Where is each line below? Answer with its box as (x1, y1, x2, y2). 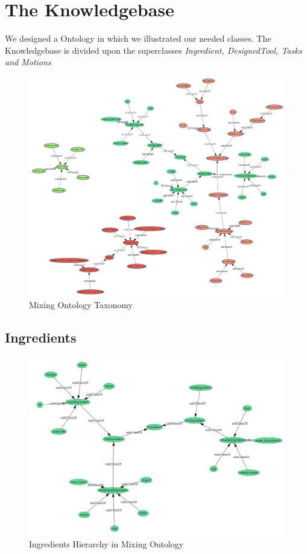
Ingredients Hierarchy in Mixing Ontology (29, 538, 184, 550)
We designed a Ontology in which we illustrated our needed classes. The (5, 32, 271, 45)
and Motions (5, 56, 51, 68)
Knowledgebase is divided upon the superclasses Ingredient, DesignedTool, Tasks (5, 43, 302, 56)
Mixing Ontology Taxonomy (29, 298, 133, 311)
